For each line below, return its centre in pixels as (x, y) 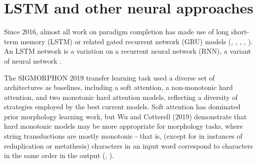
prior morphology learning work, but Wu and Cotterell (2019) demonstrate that (126, 116)
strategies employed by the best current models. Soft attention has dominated (122, 107)
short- (240, 32)
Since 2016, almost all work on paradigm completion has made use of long (117, 32)
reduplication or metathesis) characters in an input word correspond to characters (128, 145)
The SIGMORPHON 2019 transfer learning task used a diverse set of (109, 77)
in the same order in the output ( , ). (59, 155)
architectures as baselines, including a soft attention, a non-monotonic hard (119, 87)
